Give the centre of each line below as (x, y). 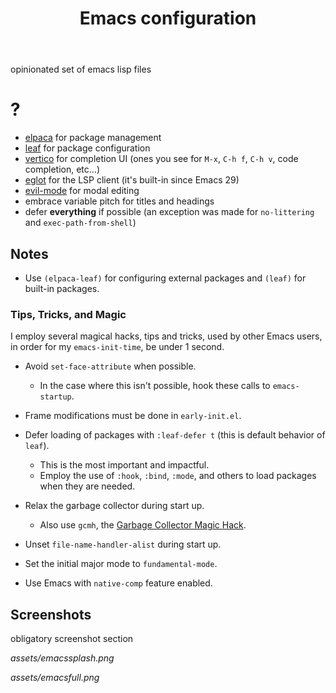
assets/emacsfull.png (55, 678)
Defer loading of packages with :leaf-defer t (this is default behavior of (175, 435)
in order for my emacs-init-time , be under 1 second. (117, 347)
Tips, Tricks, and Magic (68, 314)
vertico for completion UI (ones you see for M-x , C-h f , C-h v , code (161, 159)
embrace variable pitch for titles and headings (119, 201)
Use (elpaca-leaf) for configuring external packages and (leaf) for (165, 278)
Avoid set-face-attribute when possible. (110, 366)
